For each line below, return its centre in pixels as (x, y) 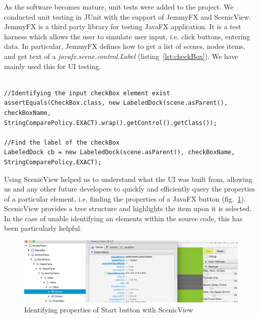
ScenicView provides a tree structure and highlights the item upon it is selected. (128, 208)
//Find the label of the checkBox (62, 142)
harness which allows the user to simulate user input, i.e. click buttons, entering (127, 36)
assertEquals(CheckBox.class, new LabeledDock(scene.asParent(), (116, 103)
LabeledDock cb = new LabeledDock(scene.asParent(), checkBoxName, (120, 152)
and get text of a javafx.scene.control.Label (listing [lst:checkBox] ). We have (121, 56)
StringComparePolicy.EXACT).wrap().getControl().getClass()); (111, 123)
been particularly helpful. (43, 228)
